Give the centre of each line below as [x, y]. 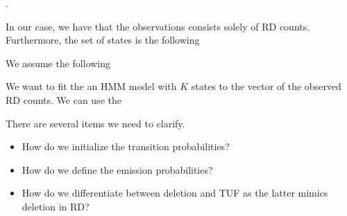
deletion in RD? [56, 206]
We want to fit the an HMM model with [91, 86]
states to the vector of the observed [266, 86]
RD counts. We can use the [64, 99]
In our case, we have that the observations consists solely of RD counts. [158, 26]
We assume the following [58, 63]
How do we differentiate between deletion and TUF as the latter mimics [175, 193]
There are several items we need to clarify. [95, 123]
